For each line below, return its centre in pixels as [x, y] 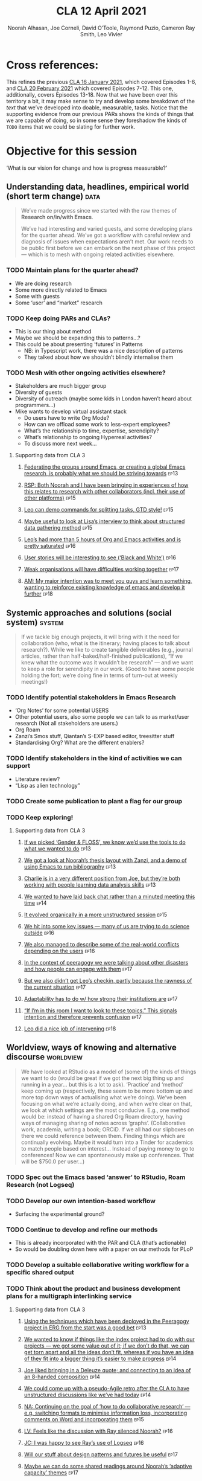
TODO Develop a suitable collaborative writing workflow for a [98, 1265]
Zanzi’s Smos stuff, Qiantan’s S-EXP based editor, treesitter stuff [95, 736]
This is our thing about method [53, 332]
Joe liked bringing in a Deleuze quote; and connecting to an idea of [107, 1370]
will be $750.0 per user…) [53, 1161]
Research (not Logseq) [40, 1184]
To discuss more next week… [60, 444]
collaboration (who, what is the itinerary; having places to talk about [105, 643]
